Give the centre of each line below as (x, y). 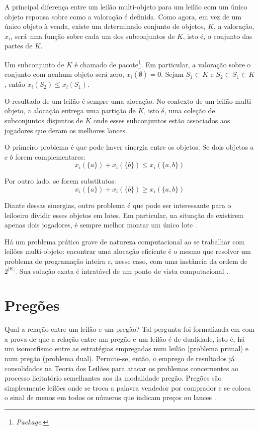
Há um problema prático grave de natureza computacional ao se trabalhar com (125, 241)
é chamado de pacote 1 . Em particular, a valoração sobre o (163, 63)
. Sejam (172, 74)
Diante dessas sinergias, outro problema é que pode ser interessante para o (118, 205)
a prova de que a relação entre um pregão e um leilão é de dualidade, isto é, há (125, 338)
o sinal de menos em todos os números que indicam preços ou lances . (110, 397)
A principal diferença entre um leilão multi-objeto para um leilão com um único (126, 6)
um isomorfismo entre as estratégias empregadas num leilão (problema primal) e (127, 348)
